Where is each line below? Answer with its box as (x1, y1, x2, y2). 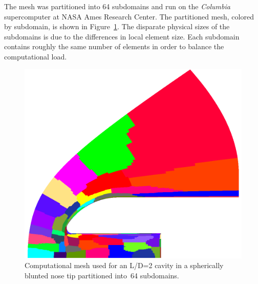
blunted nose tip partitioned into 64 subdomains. (25, 270, 179, 280)
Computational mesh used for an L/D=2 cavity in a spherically (25, 260, 224, 271)
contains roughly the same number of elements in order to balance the (4, 41, 224, 52)
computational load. (4, 51, 67, 62)
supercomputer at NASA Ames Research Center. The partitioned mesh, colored (4, 11, 254, 22)
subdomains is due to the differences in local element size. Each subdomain (4, 31, 240, 42)
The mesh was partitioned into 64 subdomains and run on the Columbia (4, 1, 230, 11)
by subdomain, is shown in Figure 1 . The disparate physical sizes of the (4, 21, 230, 32)
